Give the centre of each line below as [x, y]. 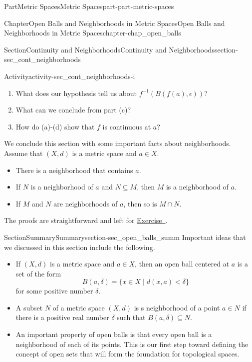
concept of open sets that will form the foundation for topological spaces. [127, 354]
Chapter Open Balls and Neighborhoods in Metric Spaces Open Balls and [115, 23]
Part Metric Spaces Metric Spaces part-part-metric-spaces [89, 6]
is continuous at [127, 126]
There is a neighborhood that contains [74, 170]
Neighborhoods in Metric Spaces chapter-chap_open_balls [93, 33]
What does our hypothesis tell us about [76, 93]
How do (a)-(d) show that [55, 126]
